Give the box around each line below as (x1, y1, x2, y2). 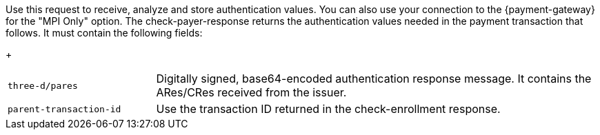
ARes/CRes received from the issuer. (156, 85, 347, 99)
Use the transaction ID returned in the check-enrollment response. (156, 102, 501, 116)
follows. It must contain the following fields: (6, 27, 203, 39)
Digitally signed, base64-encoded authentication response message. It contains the (156, 72, 592, 85)
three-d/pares (8, 80, 78, 91)
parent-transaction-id (8, 103, 121, 114)
